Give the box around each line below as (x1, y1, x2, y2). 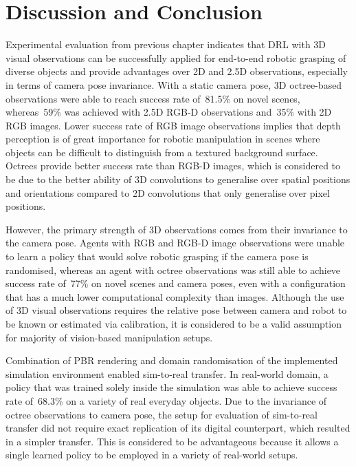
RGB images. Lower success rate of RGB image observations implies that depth (5, 118, 341, 132)
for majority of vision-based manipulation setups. (5, 330, 213, 344)
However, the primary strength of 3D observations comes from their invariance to (5, 222, 348, 236)
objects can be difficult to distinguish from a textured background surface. (5, 145, 318, 159)
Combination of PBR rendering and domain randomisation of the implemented (5, 353, 338, 368)
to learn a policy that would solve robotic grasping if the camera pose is (5, 249, 309, 264)
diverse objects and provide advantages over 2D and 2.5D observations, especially (5, 64, 348, 78)
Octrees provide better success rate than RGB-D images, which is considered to (5, 158, 341, 173)
